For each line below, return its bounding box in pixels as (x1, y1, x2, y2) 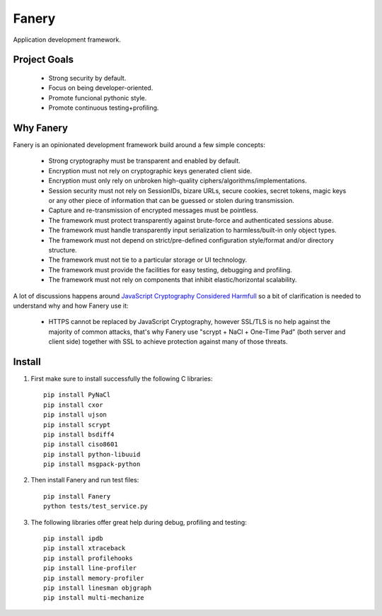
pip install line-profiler (43, 564, 137, 572)
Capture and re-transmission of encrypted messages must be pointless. (48, 206, 258, 215)
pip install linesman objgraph (43, 584, 152, 592)
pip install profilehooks (43, 554, 134, 562)
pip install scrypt (43, 421, 111, 429)
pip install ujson (43, 411, 108, 419)
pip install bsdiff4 (43, 430, 115, 438)
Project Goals (13, 54, 74, 66)
